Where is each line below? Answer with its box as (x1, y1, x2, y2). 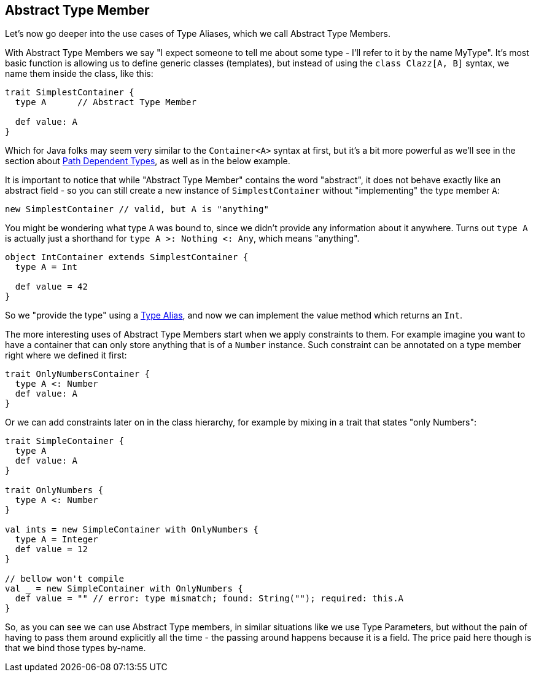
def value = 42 (15, 282, 88, 292)
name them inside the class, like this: (5, 68, 153, 79)
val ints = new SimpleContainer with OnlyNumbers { (5, 525, 259, 535)
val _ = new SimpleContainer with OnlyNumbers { (5, 584, 243, 594)
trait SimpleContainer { (5, 436, 124, 446)
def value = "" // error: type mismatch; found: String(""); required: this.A (15, 593, 404, 604)
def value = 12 (15, 544, 88, 555)
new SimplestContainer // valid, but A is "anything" (5, 204, 269, 215)
